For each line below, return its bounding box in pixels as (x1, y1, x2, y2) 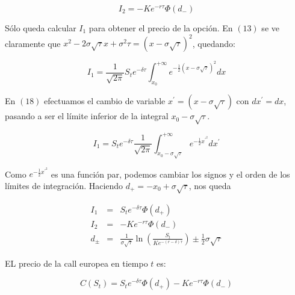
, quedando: (192, 37, 235, 49)
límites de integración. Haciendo (5, 179, 123, 192)
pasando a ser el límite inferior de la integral (5, 110, 169, 122)
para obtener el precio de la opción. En (88, 22, 233, 34)
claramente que (5, 37, 61, 49)
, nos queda (188, 179, 231, 192)
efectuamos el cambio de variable (44, 95, 166, 107)
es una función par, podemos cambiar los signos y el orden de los (51, 167, 290, 180)
